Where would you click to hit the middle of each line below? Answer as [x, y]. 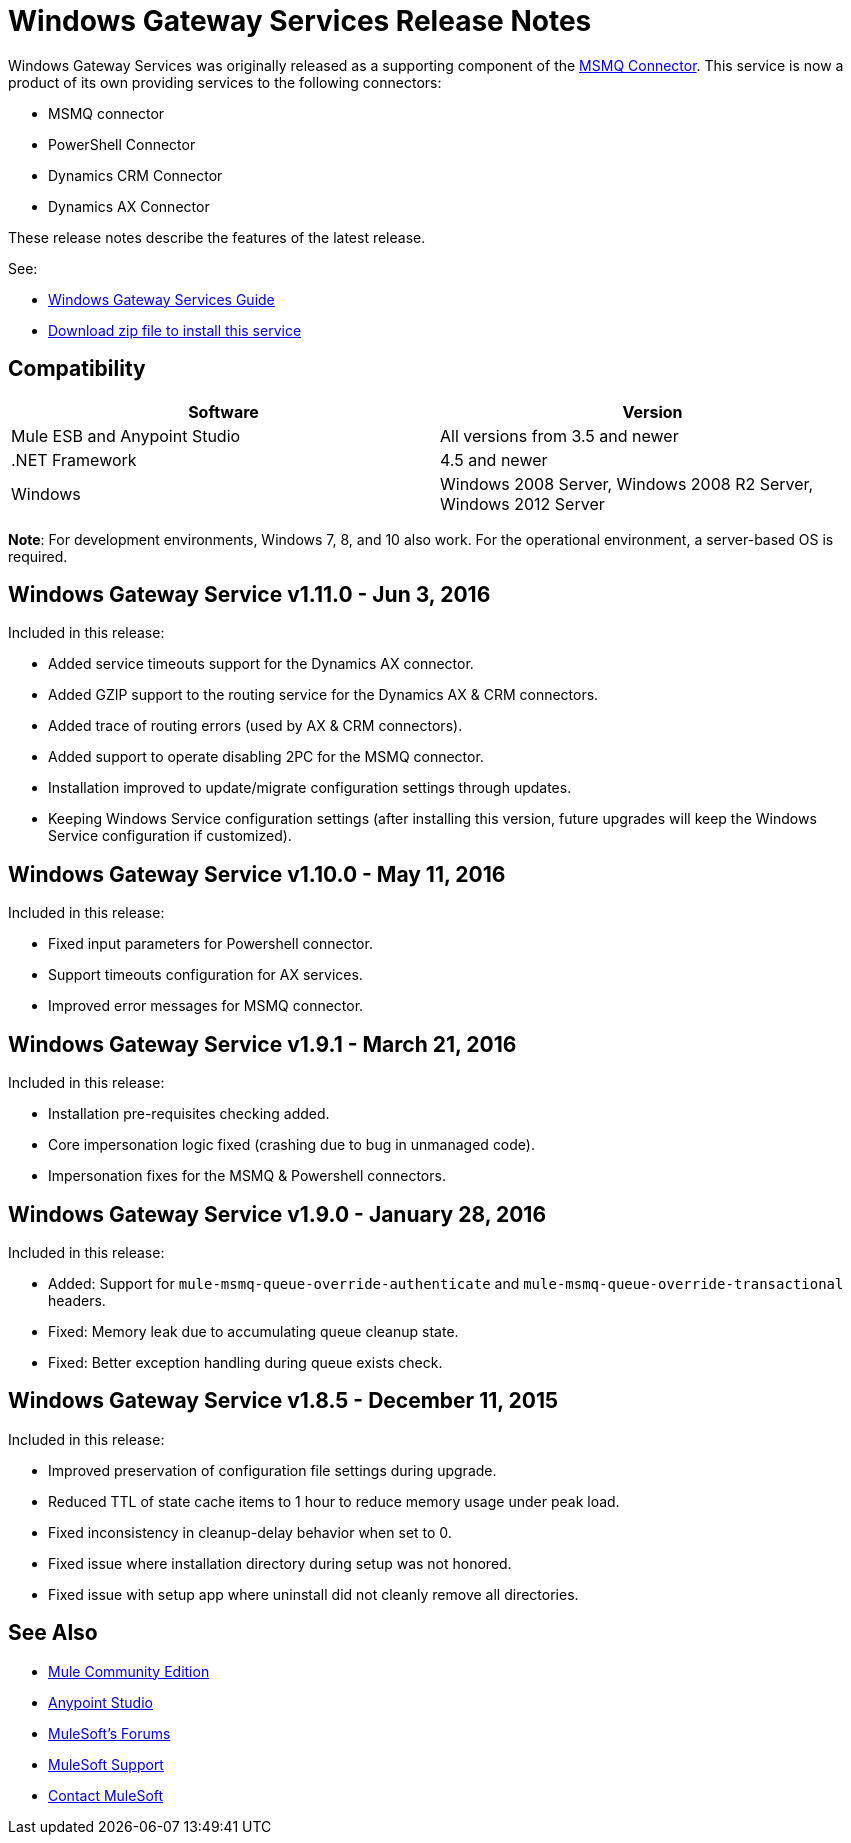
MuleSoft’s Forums [109, 1733]
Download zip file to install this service [175, 330]
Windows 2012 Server [522, 503]
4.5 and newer [494, 459]
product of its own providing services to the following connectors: [225, 82]
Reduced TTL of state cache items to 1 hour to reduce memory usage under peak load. [334, 1501]
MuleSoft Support [106, 1764]
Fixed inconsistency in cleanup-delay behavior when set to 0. [250, 1532]
